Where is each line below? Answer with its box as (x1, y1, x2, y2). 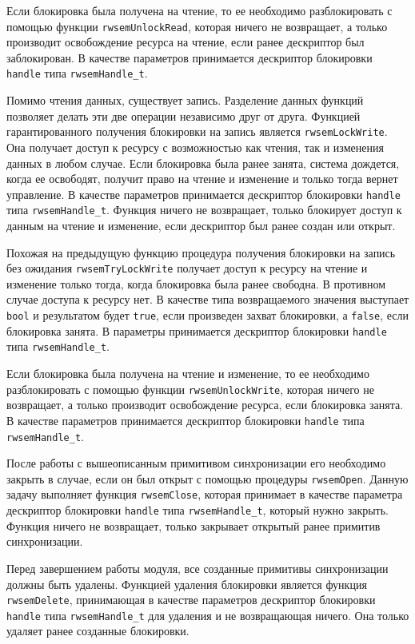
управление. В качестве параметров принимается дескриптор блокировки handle (6, 185, 401, 202)
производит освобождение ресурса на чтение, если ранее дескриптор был (6, 34, 365, 50)
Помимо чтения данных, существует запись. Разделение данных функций (6, 92, 364, 109)
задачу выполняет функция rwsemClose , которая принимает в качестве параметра (6, 486, 403, 503)
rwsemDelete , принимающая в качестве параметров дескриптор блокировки (6, 591, 376, 608)
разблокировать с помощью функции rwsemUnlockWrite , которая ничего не (6, 380, 374, 397)
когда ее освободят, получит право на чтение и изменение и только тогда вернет (6, 170, 398, 187)
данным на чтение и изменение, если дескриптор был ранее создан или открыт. (6, 217, 396, 234)
